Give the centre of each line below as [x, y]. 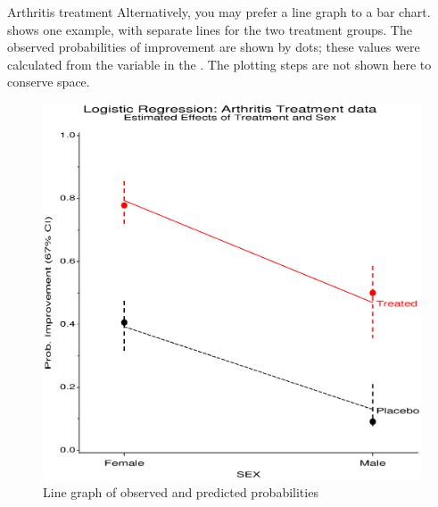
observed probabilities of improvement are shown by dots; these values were [214, 47]
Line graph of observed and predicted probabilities [181, 491]
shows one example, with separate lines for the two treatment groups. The [210, 29]
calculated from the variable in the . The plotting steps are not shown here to [219, 64]
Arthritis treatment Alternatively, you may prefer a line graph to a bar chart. [219, 12]
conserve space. [49, 82]
